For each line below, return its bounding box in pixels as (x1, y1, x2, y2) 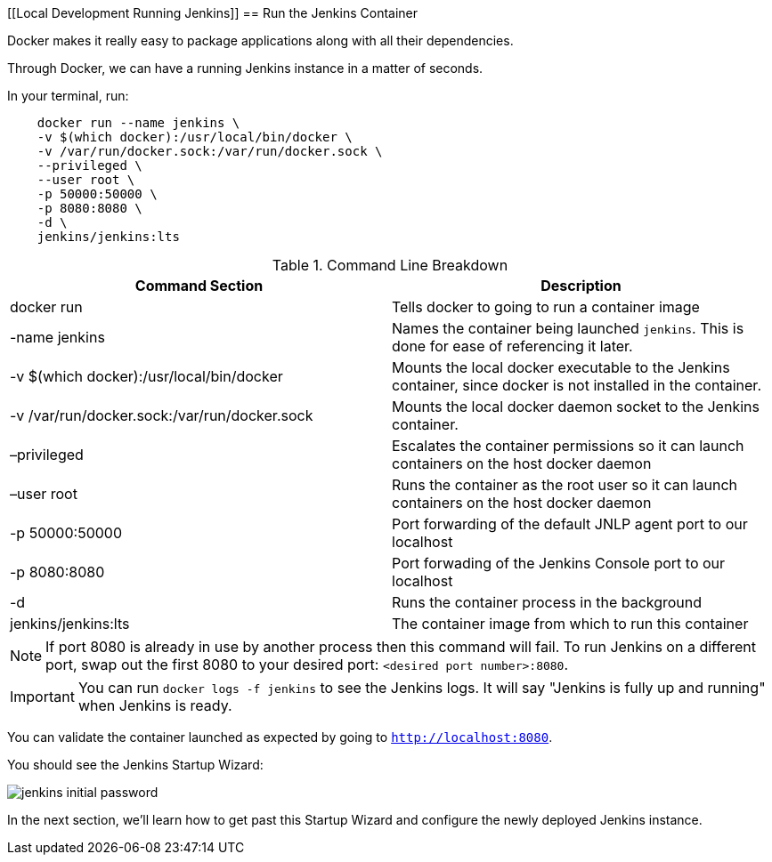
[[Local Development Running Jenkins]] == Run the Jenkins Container (7, 5, 419, 20)
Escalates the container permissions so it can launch (392, 437, 744, 455)
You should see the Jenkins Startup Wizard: (7, 757, 264, 772)
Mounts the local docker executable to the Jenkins (392, 358, 730, 376)
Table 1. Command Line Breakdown (272, 256, 508, 274)
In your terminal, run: (7, 88, 129, 103)
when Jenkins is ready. (77, 697, 232, 714)
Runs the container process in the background (392, 593, 703, 611)
